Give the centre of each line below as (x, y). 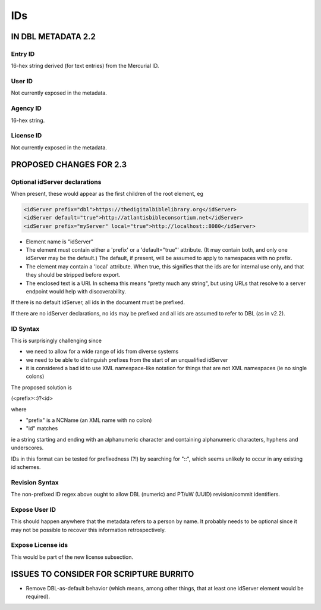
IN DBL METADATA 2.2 (53, 37)
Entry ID (23, 54)
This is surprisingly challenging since (56, 340)
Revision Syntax (35, 482)
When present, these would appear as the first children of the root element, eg (107, 193)
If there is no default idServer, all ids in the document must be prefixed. (98, 302)
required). (38, 597)
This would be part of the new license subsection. (72, 557)
